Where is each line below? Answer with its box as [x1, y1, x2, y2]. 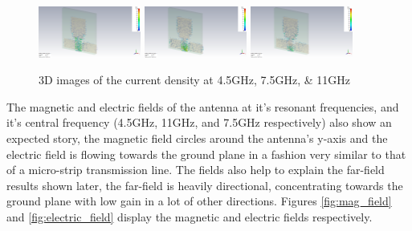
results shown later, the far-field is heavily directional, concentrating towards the [6, 176, 403, 193]
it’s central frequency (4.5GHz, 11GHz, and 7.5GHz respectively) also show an [6, 114, 392, 131]
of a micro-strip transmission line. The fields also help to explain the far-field [6, 161, 385, 178]
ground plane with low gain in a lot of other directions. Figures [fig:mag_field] [6, 192, 392, 209]
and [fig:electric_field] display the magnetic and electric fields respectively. [6, 208, 373, 225]
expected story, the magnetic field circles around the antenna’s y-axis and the [6, 129, 388, 146]
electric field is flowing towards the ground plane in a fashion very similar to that [6, 145, 406, 162]
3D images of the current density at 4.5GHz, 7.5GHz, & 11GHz [39, 71, 351, 88]
